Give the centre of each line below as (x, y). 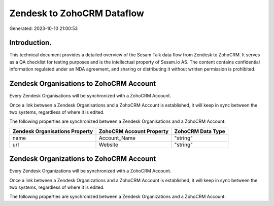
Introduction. (30, 43)
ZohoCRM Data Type (200, 131)
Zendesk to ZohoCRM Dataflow (77, 13)
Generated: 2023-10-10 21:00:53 (44, 28)
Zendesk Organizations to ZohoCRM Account (83, 159)
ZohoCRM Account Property (134, 131)
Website (109, 145)
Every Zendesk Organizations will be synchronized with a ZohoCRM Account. (90, 171)
